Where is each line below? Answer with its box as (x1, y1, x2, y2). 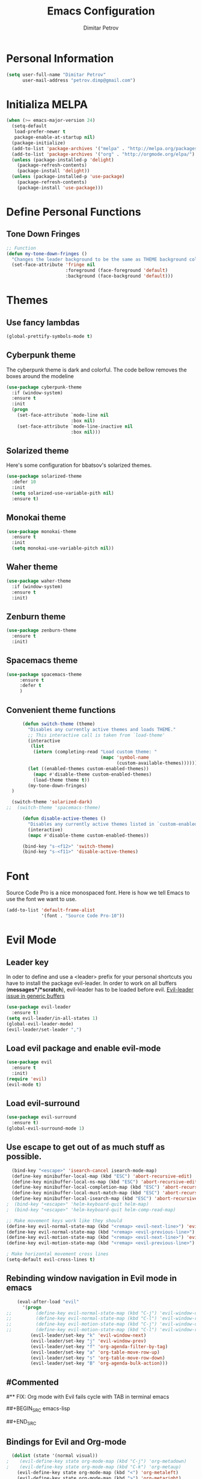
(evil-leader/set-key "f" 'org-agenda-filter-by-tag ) (30, 1343, 168, 1349)
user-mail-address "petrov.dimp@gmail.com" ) (22, 77, 136, 83)
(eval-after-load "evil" (17, 1299, 79, 1305)
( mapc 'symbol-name (100, 755, 149, 761)
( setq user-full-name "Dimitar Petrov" (6, 71, 106, 78)
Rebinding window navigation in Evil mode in (6, 1273, 177, 1284)
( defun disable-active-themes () (22, 816, 106, 822)
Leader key (6, 957, 49, 968)
